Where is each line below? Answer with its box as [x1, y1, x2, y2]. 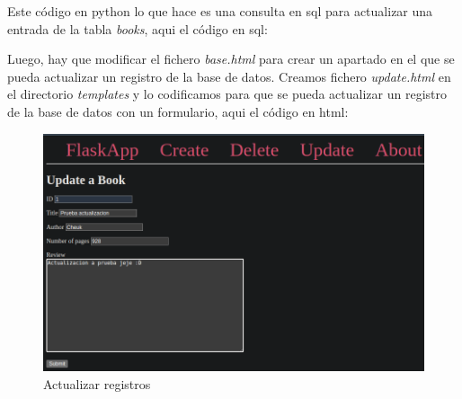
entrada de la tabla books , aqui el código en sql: [7, 19, 268, 38]
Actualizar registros [43, 374, 151, 393]
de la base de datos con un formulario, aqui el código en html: [7, 102, 349, 120]
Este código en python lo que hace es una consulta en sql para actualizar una [7, 2, 433, 20]
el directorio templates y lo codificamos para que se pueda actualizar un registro [7, 84, 447, 103]
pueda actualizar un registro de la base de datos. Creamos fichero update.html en [7, 66, 451, 85]
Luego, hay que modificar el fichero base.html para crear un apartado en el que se [7, 49, 455, 68]
